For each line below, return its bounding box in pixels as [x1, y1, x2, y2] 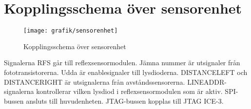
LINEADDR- [187, 76, 227, 87]
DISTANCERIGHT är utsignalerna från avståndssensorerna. [4, 76, 185, 87]
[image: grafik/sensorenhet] [23, 27, 118, 35]
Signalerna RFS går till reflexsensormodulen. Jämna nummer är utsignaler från [4, 57, 240, 68]
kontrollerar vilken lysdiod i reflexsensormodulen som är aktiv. [36, 86, 223, 96]
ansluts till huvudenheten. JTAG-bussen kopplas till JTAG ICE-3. [26, 95, 224, 106]
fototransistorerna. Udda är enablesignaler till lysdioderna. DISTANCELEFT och [4, 67, 248, 77]
